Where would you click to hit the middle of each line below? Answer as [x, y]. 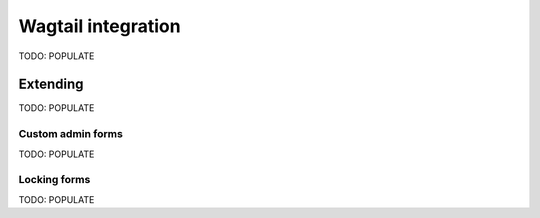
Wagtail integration [99, 26]
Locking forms [54, 180]
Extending [51, 84]
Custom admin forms [71, 134]
